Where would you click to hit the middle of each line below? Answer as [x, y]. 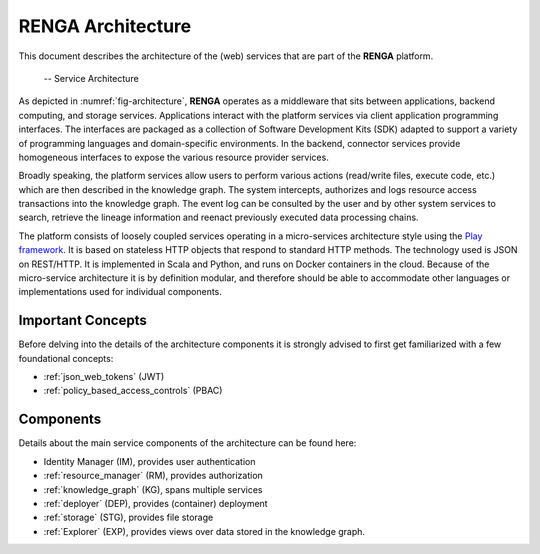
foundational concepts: [66, 358]
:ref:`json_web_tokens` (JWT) [104, 377]
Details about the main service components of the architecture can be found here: [187, 443]
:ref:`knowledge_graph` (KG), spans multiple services [153, 489]
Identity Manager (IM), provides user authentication [149, 461]
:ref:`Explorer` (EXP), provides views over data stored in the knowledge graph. [204, 531]
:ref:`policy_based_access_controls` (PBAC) [133, 391]
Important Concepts [82, 320]
